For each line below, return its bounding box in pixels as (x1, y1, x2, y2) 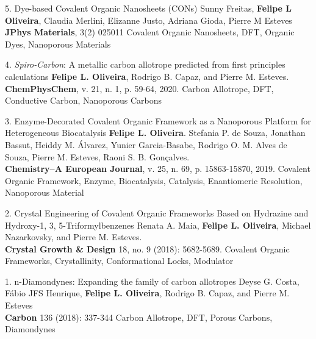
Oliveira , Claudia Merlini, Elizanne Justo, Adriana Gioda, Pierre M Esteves (5, 13, 292, 26)
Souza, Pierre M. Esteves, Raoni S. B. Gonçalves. (5, 150, 190, 163)
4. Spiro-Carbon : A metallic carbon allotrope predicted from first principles (5, 58, 285, 71)
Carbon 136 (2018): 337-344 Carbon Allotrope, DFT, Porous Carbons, (5, 310, 273, 323)
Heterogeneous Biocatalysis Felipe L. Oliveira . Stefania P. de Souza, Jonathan (5, 126, 306, 139)
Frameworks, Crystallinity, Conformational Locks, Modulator (5, 254, 234, 267)
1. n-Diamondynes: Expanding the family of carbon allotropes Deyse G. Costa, (5, 274, 300, 287)
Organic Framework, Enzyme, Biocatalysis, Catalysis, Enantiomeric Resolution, (5, 174, 303, 187)
